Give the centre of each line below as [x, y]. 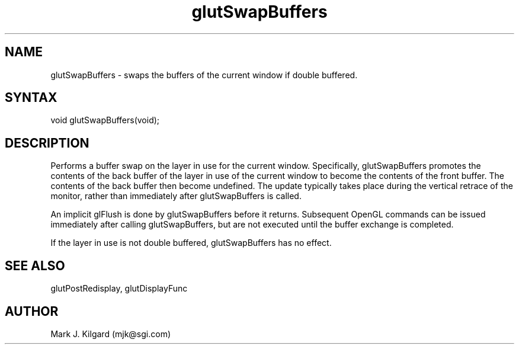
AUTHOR [32, 311]
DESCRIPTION [47, 143]
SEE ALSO [35, 265]
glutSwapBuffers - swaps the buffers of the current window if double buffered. [204, 75]
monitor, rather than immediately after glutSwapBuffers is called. [176, 196]
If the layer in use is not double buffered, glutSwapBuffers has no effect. [191, 243]
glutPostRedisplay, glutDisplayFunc [119, 289]
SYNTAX [31, 98]
